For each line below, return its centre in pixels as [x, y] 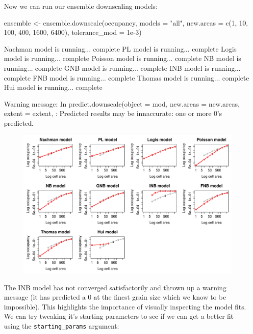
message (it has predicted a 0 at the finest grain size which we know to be [115, 297]
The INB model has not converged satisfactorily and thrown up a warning [115, 287]
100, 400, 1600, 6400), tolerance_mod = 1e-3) [73, 32]
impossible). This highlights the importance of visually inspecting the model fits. [125, 306]
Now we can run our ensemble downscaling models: [81, 6]
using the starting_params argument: [62, 325]
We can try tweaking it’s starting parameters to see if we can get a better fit [119, 316]
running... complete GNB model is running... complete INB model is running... [122, 68]
